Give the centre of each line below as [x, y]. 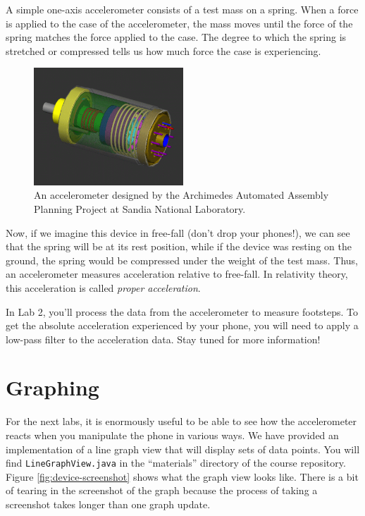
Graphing [52, 387]
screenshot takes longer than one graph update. [108, 504]
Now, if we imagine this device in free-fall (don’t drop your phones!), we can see [178, 232]
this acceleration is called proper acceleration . [103, 287]
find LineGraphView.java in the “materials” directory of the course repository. [176, 463]
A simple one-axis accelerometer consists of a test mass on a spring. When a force [182, 9]
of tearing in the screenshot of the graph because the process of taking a [162, 490]
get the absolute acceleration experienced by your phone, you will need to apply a [182, 325]
